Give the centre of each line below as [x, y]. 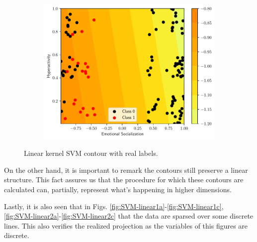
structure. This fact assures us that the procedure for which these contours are [124, 180]
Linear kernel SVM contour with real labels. [91, 153]
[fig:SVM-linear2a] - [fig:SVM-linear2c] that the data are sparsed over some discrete [129, 216]
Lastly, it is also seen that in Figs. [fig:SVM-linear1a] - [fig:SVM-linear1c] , [114, 206]
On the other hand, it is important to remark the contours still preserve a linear [126, 170]
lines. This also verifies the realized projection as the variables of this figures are [126, 225]
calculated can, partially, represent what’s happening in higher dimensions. [118, 189]
